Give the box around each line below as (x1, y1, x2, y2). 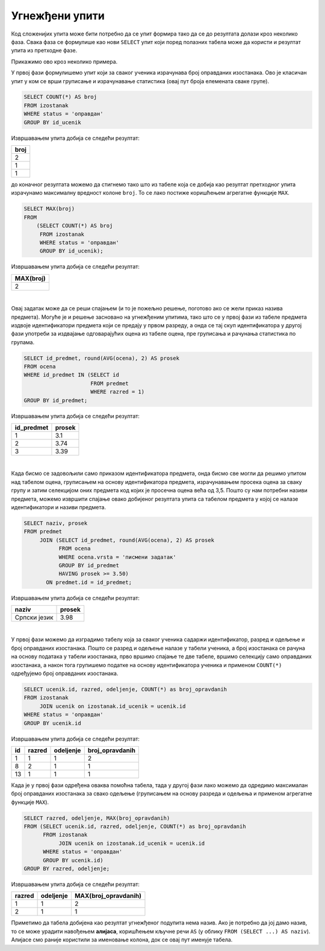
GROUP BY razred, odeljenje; (23, 865, 110, 872)
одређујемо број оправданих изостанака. (11, 670, 119, 677)
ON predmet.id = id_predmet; (46, 579, 132, 586)
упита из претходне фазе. (11, 47, 78, 54)
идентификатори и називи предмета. (11, 503, 107, 510)
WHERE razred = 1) (90, 389, 144, 395)
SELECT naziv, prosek (23, 519, 88, 527)
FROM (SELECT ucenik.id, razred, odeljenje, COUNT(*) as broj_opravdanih (23, 823, 246, 830)
